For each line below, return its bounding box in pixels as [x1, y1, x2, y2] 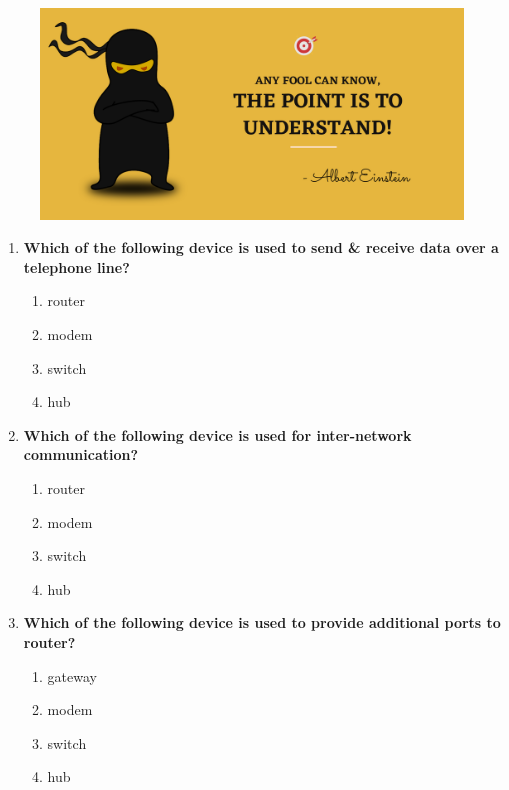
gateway [47, 665, 97, 686]
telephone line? [23, 256, 130, 277]
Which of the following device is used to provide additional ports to [23, 612, 501, 633]
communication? [23, 444, 139, 465]
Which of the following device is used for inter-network [23, 424, 412, 445]
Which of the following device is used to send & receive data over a [23, 237, 499, 258]
